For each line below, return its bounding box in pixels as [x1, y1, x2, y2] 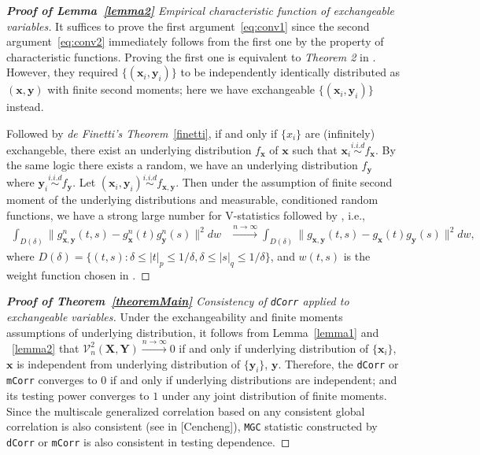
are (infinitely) [305, 124, 375, 141]
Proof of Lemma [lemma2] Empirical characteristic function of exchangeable [6, 2, 394, 18]
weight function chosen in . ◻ [6, 266, 150, 283]
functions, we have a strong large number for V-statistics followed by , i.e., [6, 206, 365, 223]
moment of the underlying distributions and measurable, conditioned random [6, 191, 378, 208]
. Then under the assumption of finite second [175, 174, 393, 191]
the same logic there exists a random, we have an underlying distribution [6, 157, 358, 173]
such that [292, 141, 338, 157]
